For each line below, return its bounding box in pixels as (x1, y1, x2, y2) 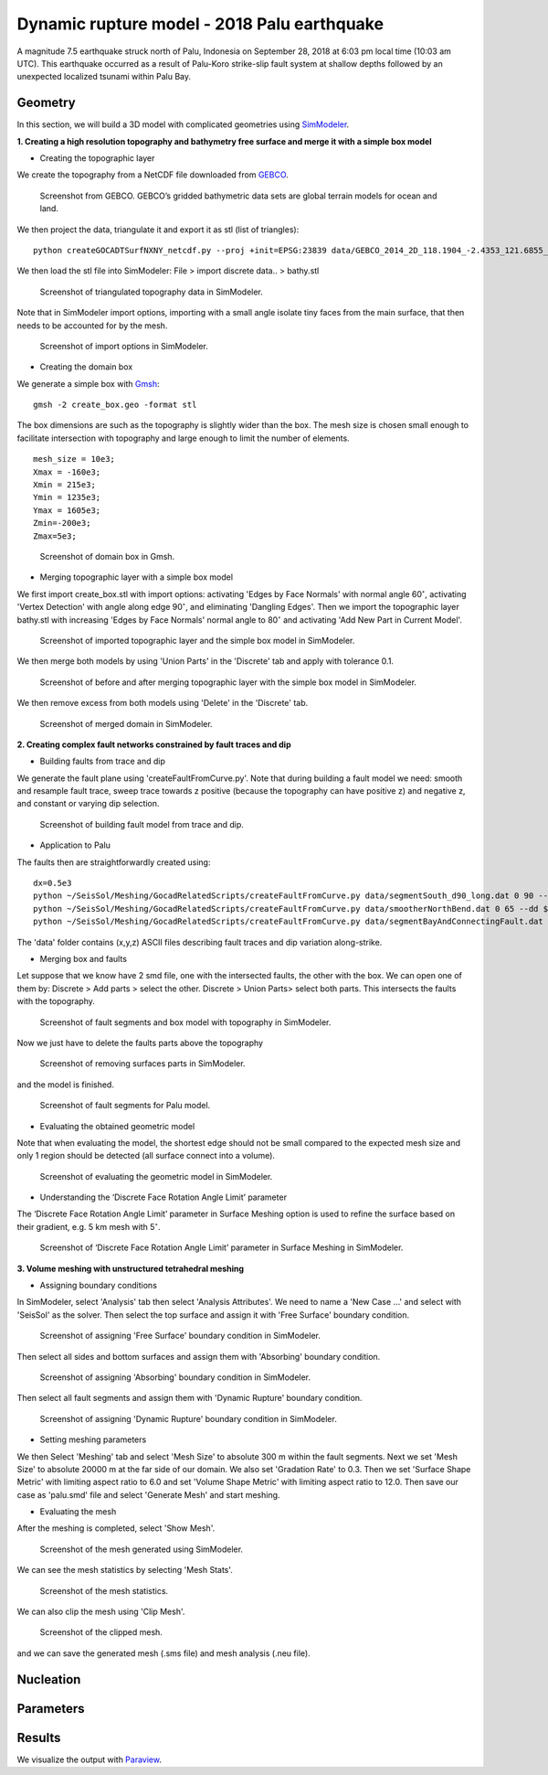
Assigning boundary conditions (39, 1280, 157, 1291)
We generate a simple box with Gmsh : (16, 378, 160, 389)
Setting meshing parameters (39, 1434, 147, 1445)
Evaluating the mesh (39, 1506, 117, 1517)
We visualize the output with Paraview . (16, 1754, 162, 1765)
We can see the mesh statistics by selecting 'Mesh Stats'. (16, 1565, 233, 1576)
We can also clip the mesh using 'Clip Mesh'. (16, 1606, 185, 1618)
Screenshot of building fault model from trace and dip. (39, 818, 244, 829)
